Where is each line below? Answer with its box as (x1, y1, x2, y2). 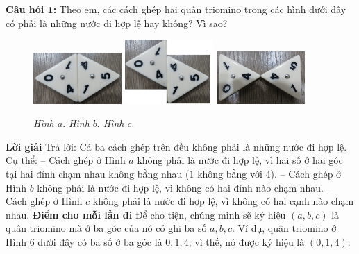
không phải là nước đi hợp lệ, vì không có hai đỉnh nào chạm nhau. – (37, 180, 332, 194)
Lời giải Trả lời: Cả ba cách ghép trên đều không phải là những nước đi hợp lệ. (6, 139, 347, 153)
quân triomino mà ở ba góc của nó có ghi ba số (6, 221, 207, 235)
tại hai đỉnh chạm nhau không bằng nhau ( (6, 166, 190, 180)
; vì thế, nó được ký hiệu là (188, 234, 305, 248)
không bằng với (197, 166, 262, 180)
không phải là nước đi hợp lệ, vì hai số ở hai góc (137, 153, 343, 167)
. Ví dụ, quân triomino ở (232, 221, 337, 235)
